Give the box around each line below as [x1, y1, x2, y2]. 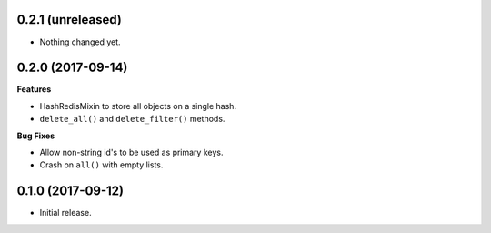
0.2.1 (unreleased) [16, 12, 122, 27]
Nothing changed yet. [39, 36, 122, 47]
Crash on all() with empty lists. [39, 159, 164, 170]
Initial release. [39, 208, 92, 218]
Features [16, 84, 52, 95]
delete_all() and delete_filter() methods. [39, 114, 225, 125]
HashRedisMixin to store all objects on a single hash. [39, 100, 236, 111]
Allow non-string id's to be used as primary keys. [39, 147, 224, 157]
